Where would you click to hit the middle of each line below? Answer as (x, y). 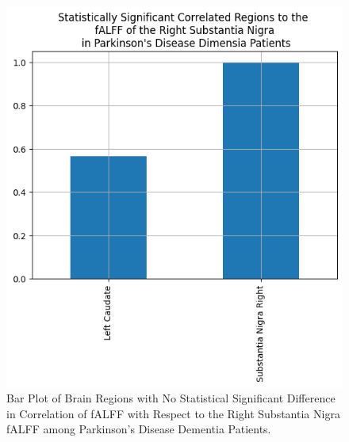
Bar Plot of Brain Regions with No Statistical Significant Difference (171, 398)
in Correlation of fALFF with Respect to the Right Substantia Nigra (173, 413)
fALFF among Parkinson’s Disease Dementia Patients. (139, 429)
